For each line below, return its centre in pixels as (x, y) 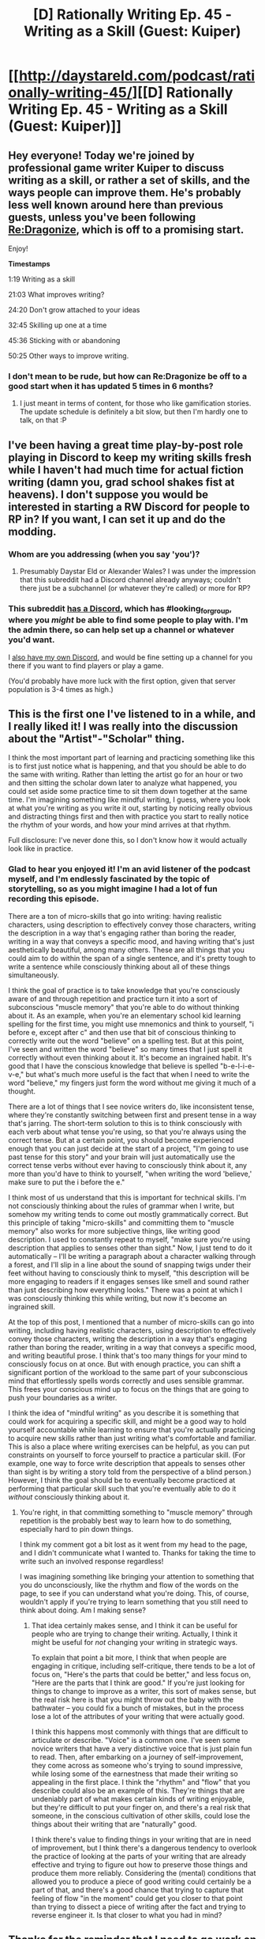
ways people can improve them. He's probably (125, 193)
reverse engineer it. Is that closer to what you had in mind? (127, 1914)
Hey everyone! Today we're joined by (101, 155)
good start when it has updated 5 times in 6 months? (111, 386)
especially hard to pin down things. (77, 1529)
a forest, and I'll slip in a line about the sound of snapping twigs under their (130, 1264)
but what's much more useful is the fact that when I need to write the (138, 1074)
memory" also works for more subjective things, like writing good (114, 1230)
